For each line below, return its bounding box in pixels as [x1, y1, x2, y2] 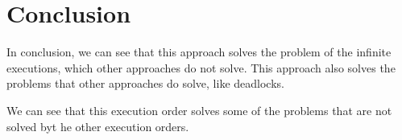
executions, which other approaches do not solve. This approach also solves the [6, 59, 396, 76]
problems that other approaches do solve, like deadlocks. [6, 75, 284, 92]
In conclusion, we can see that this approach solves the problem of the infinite [6, 43, 392, 60]
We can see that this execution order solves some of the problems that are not [6, 101, 392, 118]
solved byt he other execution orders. [6, 117, 189, 134]
